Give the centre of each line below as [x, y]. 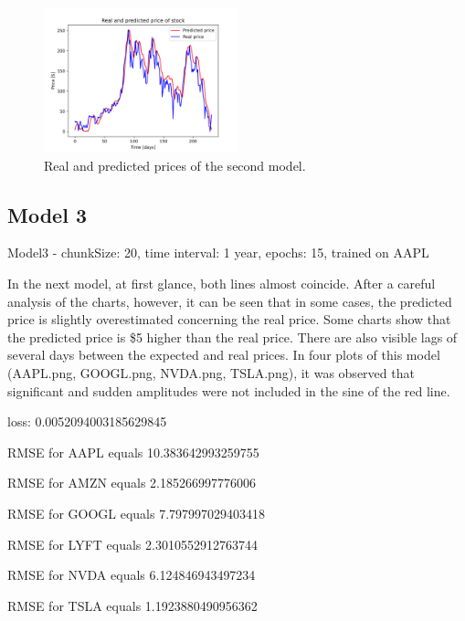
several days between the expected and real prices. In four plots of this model [224, 355]
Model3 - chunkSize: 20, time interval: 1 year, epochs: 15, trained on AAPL [218, 253]
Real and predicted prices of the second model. [175, 165]
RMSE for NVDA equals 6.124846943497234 [132, 575]
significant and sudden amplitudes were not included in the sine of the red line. [229, 390]
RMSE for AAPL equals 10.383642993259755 [133, 452]
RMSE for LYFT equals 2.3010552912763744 [132, 544]
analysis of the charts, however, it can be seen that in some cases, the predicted [230, 301]
